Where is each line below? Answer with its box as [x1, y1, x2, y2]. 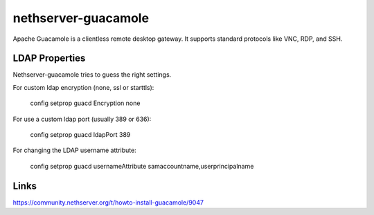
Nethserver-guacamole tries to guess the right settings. [12, 71, 172, 79]
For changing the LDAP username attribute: [12, 146, 136, 155]
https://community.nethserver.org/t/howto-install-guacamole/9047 [12, 198, 204, 207]
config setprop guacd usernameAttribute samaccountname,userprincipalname [30, 162, 254, 170]
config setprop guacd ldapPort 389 [30, 131, 131, 139]
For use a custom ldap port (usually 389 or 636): [12, 115, 152, 123]
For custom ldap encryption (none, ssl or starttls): [12, 83, 154, 91]
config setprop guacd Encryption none [30, 99, 141, 107]
